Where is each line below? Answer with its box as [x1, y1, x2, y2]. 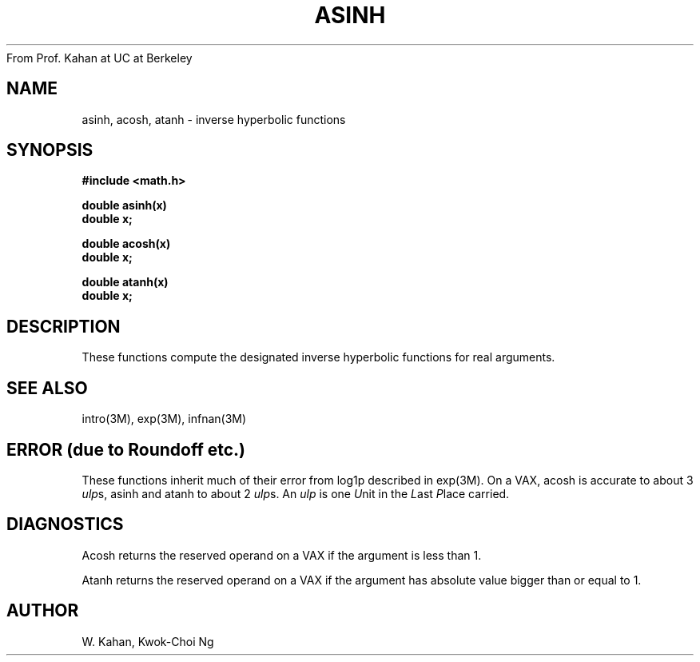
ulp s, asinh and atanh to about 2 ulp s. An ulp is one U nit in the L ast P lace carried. [82, 486, 510, 500]
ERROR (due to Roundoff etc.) [6, 439, 245, 460]
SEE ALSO [6, 377, 88, 398]
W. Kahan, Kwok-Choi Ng [82, 634, 214, 648]
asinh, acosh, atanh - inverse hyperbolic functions [82, 112, 346, 126]
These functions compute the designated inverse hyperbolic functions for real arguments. [82, 350, 555, 365]
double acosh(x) [82, 237, 171, 251]
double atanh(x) [82, 275, 169, 289]
